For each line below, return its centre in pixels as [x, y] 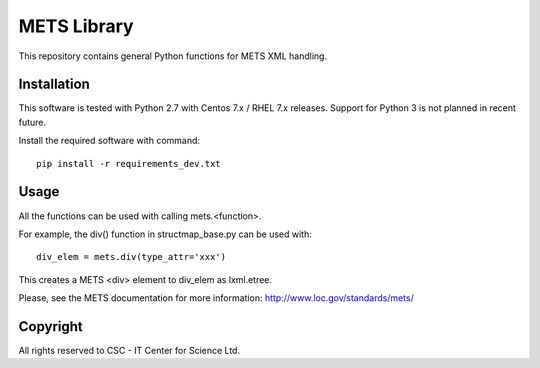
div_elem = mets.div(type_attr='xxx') [131, 257]
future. [32, 122]
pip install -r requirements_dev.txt [129, 163]
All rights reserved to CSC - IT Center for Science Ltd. [129, 350]
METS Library [76, 26]
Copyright [51, 326]
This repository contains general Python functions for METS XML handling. [173, 56]
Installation [54, 84]
